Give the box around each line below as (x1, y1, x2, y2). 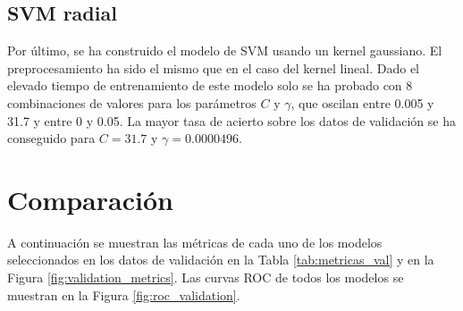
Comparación (7, 181, 173, 217)
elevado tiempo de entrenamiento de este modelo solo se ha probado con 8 (7, 76, 413, 95)
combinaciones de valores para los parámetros (7, 93, 257, 112)
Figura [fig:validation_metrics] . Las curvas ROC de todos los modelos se (7, 268, 404, 287)
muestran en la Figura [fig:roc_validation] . (7, 285, 240, 304)
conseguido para (7, 129, 96, 147)
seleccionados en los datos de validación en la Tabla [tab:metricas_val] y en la (7, 250, 434, 269)
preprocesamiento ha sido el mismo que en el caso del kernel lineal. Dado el (7, 58, 420, 77)
